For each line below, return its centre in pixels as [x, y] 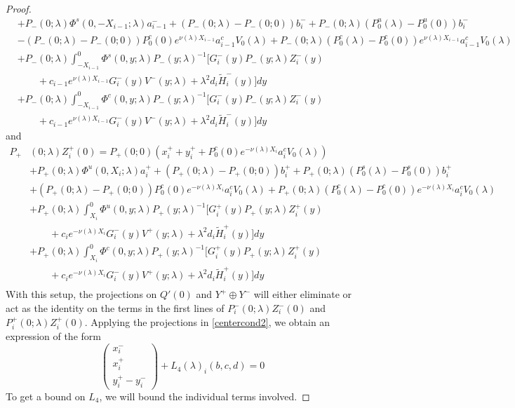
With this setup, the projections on [81, 294]
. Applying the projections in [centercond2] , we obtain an [207, 321]
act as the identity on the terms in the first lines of [115, 308]
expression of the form [53, 336]
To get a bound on [46, 396]
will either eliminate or [303, 294]
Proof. [19, 8]
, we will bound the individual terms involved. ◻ [205, 396]
